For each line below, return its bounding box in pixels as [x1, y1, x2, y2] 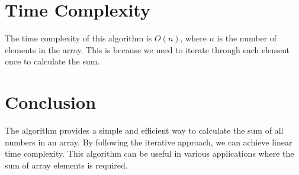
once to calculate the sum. [5, 55, 100, 67]
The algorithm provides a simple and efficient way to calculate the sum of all [5, 124, 284, 137]
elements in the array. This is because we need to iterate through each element [5, 43, 290, 56]
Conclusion [5, 90, 97, 114]
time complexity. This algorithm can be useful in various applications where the [5, 147, 294, 160]
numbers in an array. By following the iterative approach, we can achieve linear [5, 135, 292, 148]
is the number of [217, 32, 277, 44]
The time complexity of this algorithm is [5, 32, 152, 44]
